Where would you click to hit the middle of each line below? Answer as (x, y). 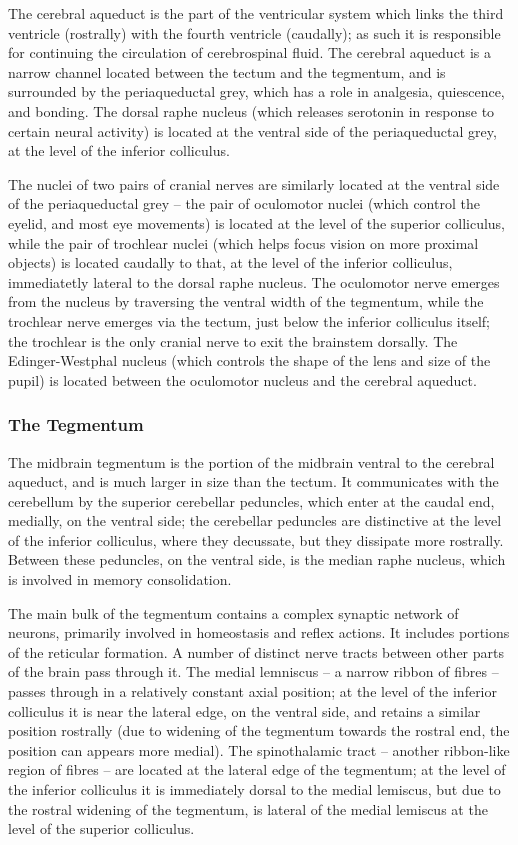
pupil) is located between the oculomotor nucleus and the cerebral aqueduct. (242, 379)
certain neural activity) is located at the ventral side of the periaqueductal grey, (252, 130)
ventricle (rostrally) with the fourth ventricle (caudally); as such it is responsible (254, 32)
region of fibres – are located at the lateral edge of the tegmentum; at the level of (257, 769)
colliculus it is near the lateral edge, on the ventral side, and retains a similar (244, 710)
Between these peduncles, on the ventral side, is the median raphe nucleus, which (257, 559)
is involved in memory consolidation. (120, 579)
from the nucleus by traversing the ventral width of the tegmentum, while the (246, 301)
